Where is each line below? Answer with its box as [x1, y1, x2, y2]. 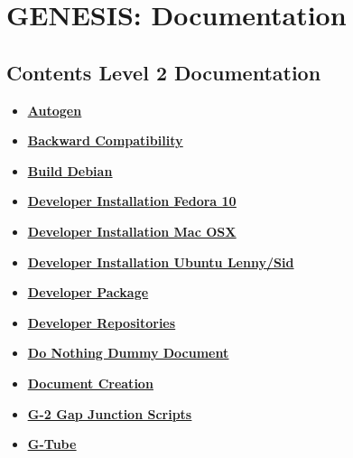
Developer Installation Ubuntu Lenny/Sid [27, 252, 294, 271]
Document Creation [27, 373, 153, 392]
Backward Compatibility [27, 131, 183, 150]
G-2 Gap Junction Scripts [27, 404, 192, 423]
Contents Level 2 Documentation [6, 58, 321, 86]
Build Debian [27, 161, 113, 180]
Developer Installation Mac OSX [27, 221, 237, 240]
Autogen [27, 100, 82, 119]
